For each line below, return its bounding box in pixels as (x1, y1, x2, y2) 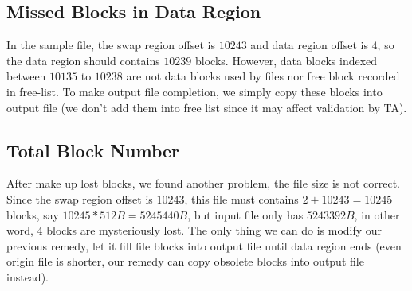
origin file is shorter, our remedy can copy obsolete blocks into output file (6, 253, 364, 270)
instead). (6, 268, 49, 285)
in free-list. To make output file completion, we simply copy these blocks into (6, 83, 383, 99)
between (6, 68, 46, 84)
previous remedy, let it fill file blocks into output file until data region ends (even (6, 237, 402, 254)
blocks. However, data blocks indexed (195, 52, 378, 68)
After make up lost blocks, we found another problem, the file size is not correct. (6, 175, 400, 192)
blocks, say (6, 206, 59, 223)
